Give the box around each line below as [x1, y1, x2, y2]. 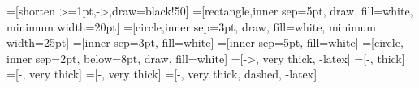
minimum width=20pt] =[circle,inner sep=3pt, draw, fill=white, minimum [6, 18, 376, 35]
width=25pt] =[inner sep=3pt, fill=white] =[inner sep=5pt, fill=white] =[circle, [6, 34, 404, 51]
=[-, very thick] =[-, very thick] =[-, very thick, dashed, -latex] [6, 65, 317, 82]
